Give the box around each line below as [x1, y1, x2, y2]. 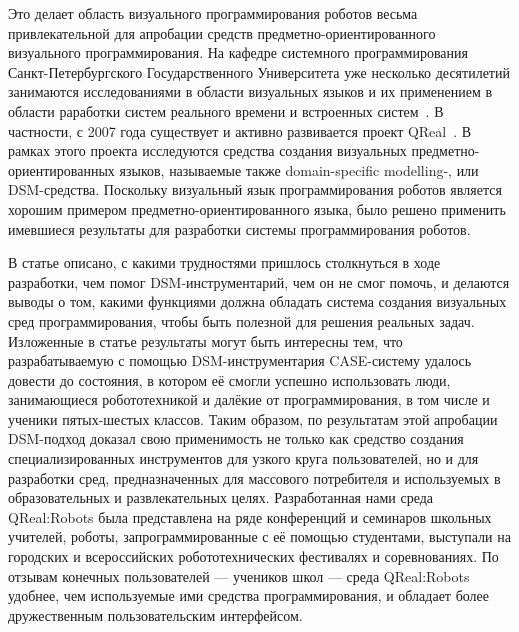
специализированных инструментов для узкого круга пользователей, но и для [8, 448, 479, 469]
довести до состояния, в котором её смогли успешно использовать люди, [8, 369, 451, 390]
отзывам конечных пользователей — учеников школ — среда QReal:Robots [8, 565, 470, 586]
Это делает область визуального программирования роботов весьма [8, 3, 418, 23]
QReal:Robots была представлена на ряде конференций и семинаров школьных [8, 506, 492, 527]
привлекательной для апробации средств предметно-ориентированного [8, 22, 436, 43]
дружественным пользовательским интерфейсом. [8, 604, 303, 625]
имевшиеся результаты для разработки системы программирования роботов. [8, 218, 471, 239]
